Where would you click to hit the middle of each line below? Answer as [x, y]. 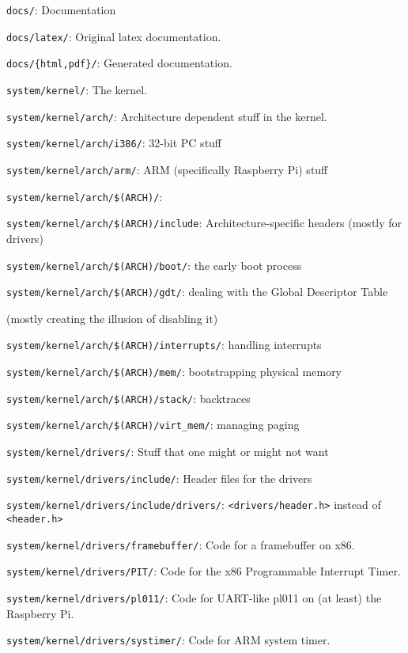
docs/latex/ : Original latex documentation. [114, 36]
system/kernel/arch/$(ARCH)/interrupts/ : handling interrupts [164, 345]
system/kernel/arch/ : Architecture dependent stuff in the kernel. [167, 116]
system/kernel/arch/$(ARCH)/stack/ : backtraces [128, 398]
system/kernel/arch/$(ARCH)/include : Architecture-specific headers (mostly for [204, 223]
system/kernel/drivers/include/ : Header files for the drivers [159, 478]
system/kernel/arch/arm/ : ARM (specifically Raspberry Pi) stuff [167, 169]
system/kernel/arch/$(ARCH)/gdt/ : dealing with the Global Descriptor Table [197, 292]
